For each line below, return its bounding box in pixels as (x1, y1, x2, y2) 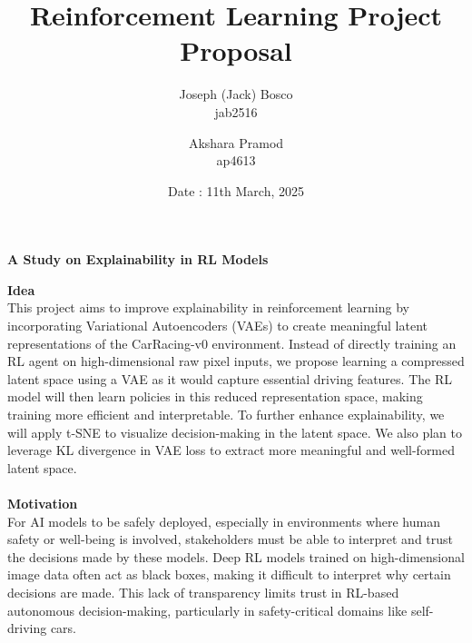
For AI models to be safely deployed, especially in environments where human (7, 511, 440, 530)
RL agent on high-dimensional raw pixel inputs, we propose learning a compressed (7, 351, 465, 371)
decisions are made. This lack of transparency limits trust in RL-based (7, 582, 399, 601)
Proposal (180, 32, 292, 69)
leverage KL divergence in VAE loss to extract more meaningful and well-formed (7, 440, 456, 460)
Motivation (7, 494, 78, 512)
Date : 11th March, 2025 (168, 181, 304, 200)
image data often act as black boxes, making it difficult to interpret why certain (7, 565, 451, 584)
